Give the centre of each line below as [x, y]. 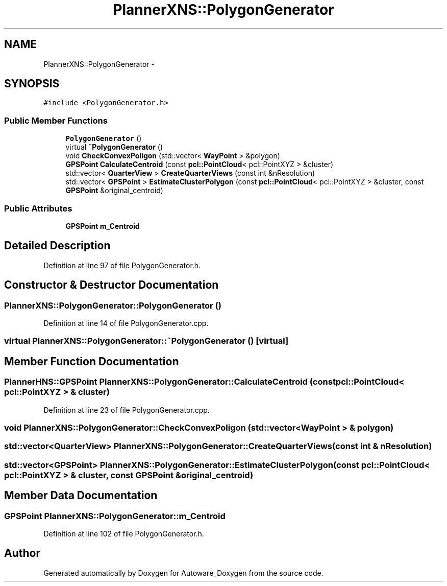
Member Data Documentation [81, 496]
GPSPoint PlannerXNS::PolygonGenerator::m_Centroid [115, 516]
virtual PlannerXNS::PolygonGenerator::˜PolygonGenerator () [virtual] [146, 341]
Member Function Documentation [92, 361]
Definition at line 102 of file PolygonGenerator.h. [124, 533]
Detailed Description [57, 246]
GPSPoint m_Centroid [103, 226]
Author [22, 553]
